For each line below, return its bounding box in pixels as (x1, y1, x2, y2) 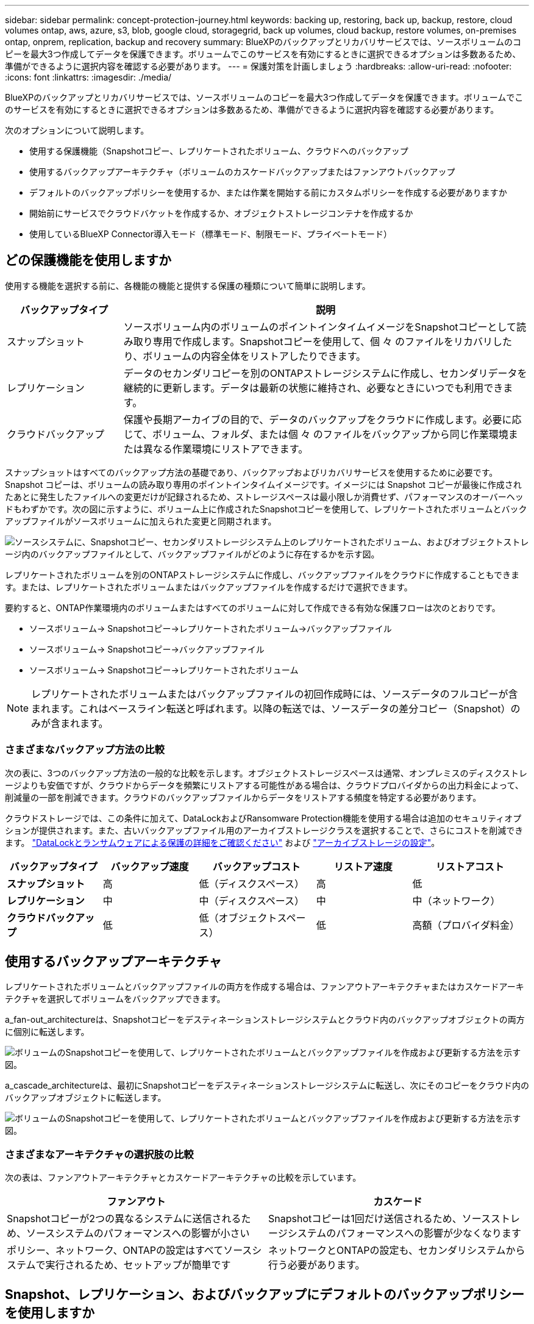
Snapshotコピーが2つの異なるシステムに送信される (7, 1212, 241, 1225)
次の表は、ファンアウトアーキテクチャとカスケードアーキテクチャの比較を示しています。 (5, 1172, 361, 1183)
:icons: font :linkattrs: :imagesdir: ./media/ (5, 72, 172, 82)
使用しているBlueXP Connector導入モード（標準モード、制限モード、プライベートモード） (29, 229, 392, 239)
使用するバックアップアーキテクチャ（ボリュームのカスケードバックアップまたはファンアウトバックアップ (29, 166, 455, 177)
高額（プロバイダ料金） (412, 918, 519, 931)
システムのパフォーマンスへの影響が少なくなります (287, 1227, 521, 1240)
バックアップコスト (212, 860, 301, 873)
